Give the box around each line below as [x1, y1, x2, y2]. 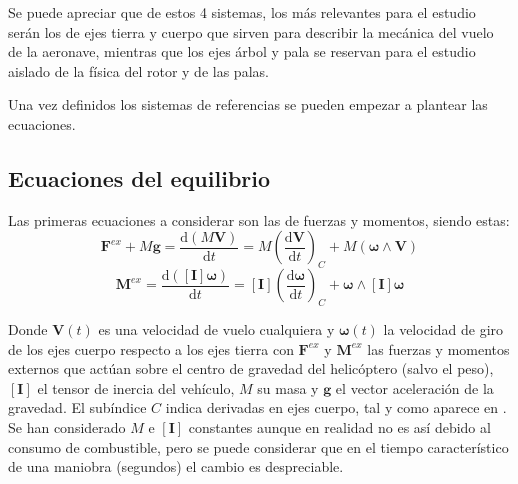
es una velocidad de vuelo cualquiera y [98, 318, 335, 339]
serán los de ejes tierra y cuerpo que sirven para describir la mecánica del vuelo [8, 21, 494, 42]
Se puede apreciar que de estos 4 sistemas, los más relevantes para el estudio [8, 2, 476, 22]
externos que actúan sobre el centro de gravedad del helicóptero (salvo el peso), [8, 358, 494, 379]
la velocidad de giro [383, 318, 504, 339]
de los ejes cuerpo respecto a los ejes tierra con [8, 338, 294, 359]
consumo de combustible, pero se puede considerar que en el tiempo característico [8, 436, 509, 457]
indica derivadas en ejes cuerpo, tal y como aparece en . [165, 397, 507, 418]
